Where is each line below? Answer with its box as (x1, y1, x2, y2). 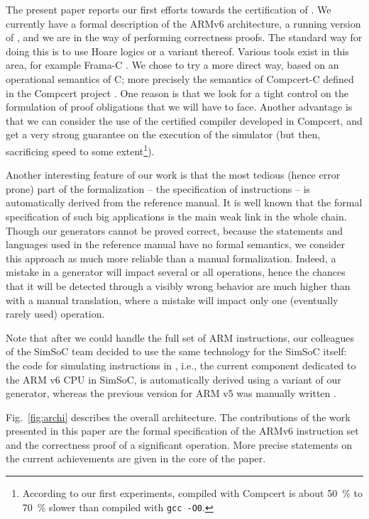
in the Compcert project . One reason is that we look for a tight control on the (6, 85, 348, 100)
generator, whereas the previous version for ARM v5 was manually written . (6, 386, 336, 401)
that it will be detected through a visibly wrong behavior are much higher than (6, 278, 351, 293)
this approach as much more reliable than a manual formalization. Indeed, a (6, 250, 336, 265)
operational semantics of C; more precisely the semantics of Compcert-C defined (6, 71, 354, 86)
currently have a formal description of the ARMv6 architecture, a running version (6, 16, 361, 30)
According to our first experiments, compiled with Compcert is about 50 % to (22, 486, 363, 501)
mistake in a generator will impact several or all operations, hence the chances (6, 264, 346, 279)
